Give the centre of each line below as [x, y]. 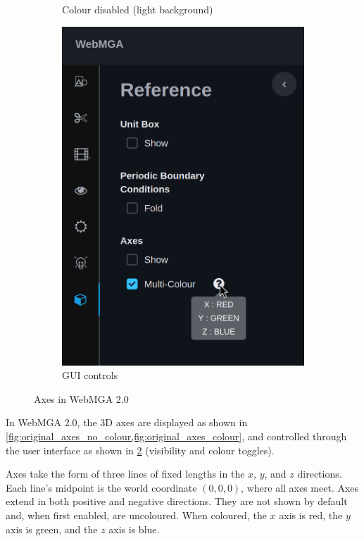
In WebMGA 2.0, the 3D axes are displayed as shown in [127, 422]
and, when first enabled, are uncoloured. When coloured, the [136, 515]
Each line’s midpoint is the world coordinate [101, 487]
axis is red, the [311, 515]
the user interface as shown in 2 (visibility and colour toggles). [140, 450]
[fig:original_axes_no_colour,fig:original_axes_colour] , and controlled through [176, 436]
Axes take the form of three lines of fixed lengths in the [125, 474]
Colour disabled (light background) [138, 9]
